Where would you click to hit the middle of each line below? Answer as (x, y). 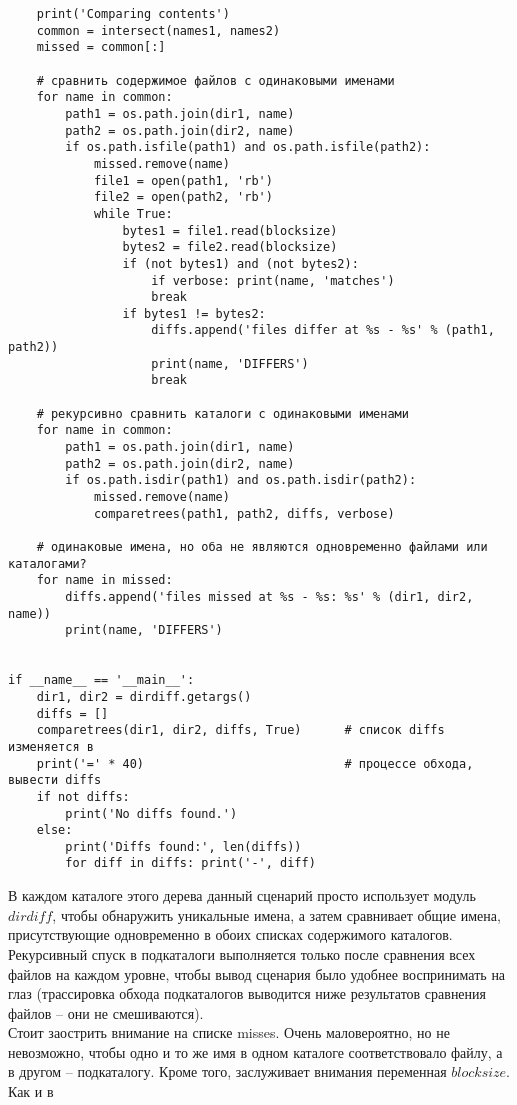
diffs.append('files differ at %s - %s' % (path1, (323, 330)
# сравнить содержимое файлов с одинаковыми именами (215, 80)
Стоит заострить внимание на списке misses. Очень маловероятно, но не (229, 1032)
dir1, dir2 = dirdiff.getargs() (144, 696)
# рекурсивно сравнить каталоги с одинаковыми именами (222, 413)
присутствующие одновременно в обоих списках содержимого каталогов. (230, 934)
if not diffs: (83, 796)
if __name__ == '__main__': (101, 680)
